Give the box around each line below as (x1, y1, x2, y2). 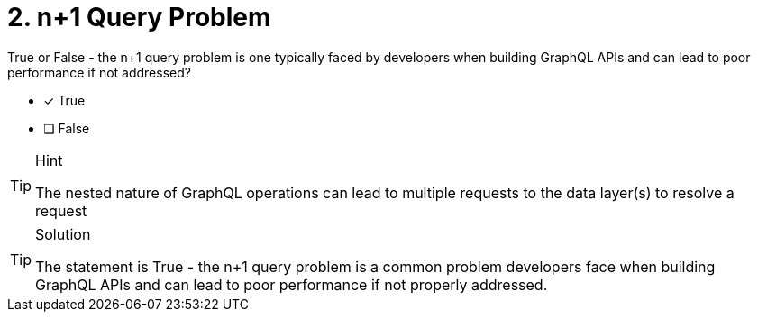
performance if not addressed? (7, 64, 191, 80)
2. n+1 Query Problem (7, 2, 271, 32)
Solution (35, 224, 91, 243)
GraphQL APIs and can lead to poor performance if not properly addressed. (35, 275, 548, 294)
